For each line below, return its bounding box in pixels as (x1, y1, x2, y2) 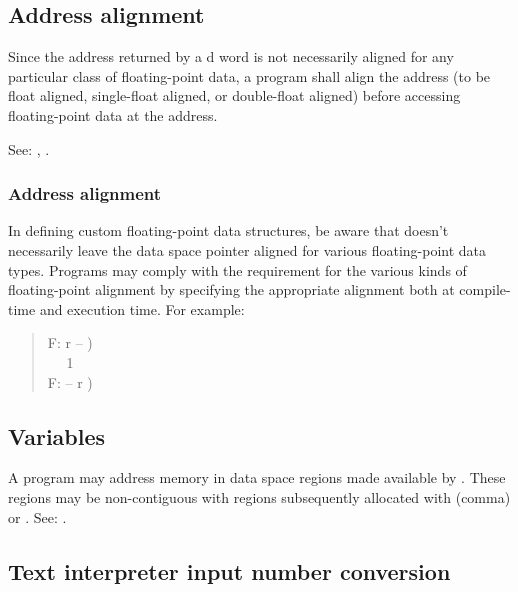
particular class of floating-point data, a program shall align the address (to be (8, 65, 491, 86)
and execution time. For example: (39, 298, 245, 319)
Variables (8, 420, 106, 451)
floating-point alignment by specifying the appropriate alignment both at (8, 279, 455, 300)
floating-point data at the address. (8, 104, 218, 125)
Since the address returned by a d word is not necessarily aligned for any (8, 46, 454, 67)
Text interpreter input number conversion (8, 555, 451, 586)
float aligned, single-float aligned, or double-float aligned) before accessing (8, 85, 461, 106)
